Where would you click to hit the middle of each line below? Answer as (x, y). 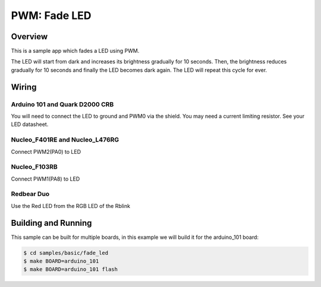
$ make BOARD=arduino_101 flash (71, 269)
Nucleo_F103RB (34, 167)
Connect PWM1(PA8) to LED (45, 179)
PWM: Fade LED (51, 15)
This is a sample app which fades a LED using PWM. (75, 51)
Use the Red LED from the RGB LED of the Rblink (71, 206)
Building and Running (51, 223)
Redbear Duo (30, 194)
